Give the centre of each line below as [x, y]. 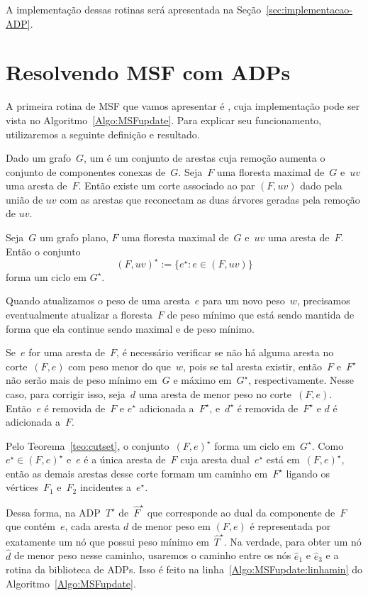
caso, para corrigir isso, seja [66, 393]
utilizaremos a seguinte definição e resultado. [103, 134]
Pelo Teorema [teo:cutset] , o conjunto [88, 445]
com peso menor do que [120, 366]
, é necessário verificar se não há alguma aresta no [225, 352]
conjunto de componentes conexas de [86, 171]
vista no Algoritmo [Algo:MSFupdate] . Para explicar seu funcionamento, [164, 120]
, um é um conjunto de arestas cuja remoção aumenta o [205, 158]
